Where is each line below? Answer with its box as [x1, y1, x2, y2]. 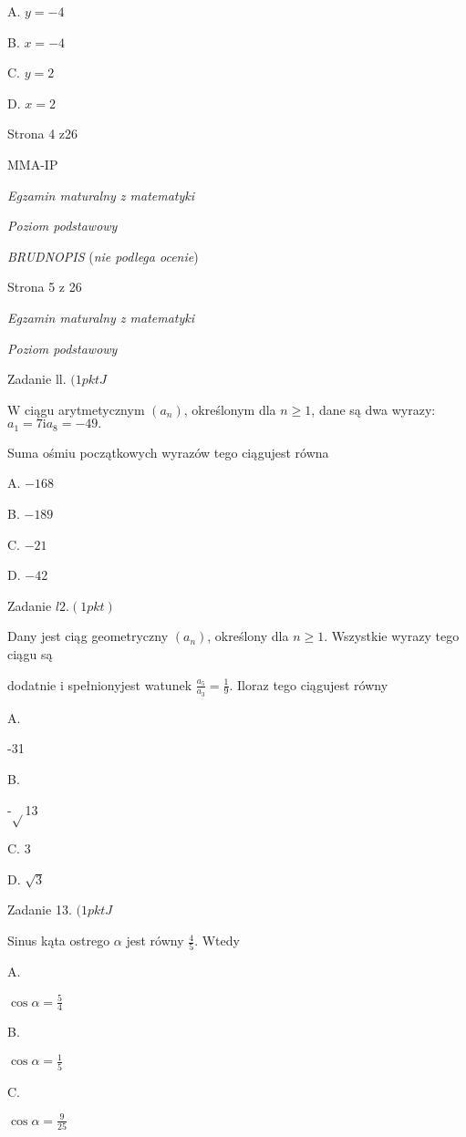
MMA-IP [7, 154, 58, 173]
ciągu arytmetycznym [25, 399, 145, 419]
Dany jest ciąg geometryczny [7, 626, 169, 646]
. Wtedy [194, 931, 240, 950]
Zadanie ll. [7, 369, 67, 388]
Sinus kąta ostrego [7, 931, 110, 950]
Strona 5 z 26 [7, 277, 82, 296]
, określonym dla [183, 399, 276, 419]
